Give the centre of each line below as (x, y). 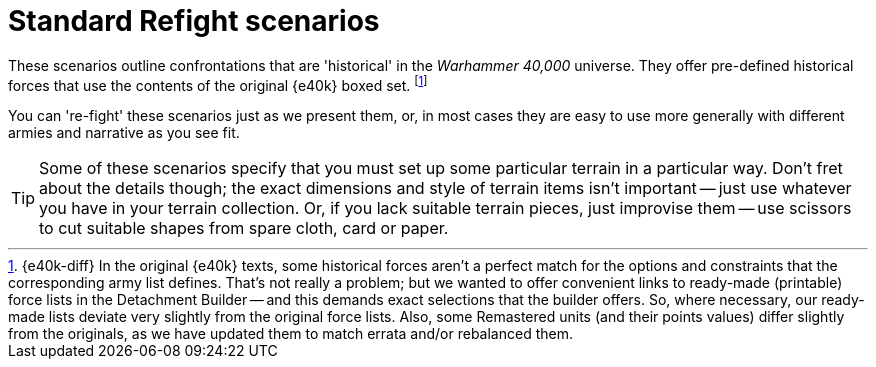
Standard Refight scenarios (194, 21)
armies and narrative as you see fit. (124, 133)
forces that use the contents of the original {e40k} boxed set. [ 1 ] (218, 83)
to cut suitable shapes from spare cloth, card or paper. (244, 228)
